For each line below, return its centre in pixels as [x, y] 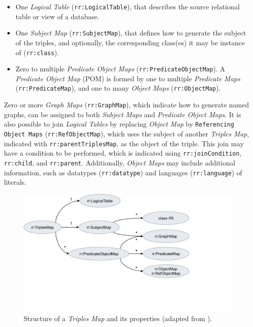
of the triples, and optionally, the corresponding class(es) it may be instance [130, 42]
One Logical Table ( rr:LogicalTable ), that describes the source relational [127, 6]
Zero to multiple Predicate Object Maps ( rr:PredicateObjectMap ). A [120, 69]
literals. [15, 182]
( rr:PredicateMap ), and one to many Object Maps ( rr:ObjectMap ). [118, 88]
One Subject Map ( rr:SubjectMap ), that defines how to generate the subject [131, 33]
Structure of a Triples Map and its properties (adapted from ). [118, 318]
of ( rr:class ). [37, 52]
